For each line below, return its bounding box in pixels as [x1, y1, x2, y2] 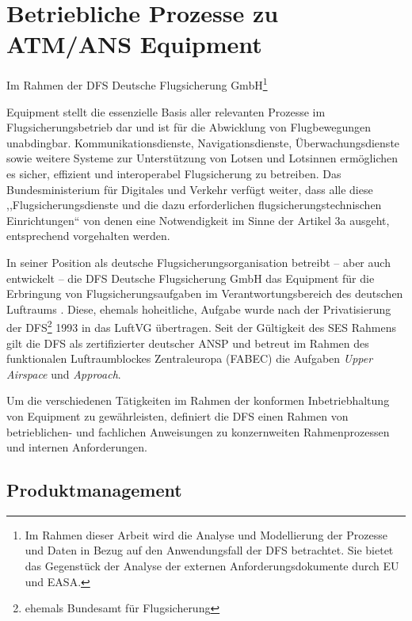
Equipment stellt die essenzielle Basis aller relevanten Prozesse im [6, 103, 326, 120]
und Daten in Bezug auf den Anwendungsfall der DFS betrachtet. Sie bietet [25, 542, 394, 558]
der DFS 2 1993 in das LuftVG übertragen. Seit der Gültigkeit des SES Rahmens [6, 317, 397, 335]
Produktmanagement [6, 478, 182, 502]
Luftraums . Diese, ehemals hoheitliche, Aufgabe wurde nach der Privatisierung [6, 300, 391, 317]
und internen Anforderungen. [6, 439, 147, 455]
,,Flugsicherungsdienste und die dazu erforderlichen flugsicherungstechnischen [6, 196, 382, 213]
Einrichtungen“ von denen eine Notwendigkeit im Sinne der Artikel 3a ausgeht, [6, 211, 390, 228]
